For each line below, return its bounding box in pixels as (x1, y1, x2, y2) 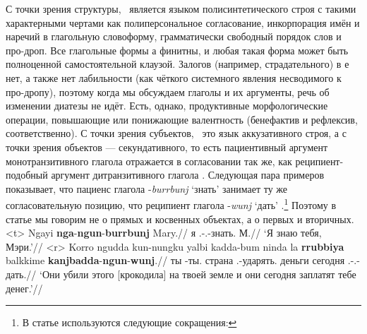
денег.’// (6, 280, 43, 295)
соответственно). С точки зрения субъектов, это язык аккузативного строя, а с (6, 126, 347, 141)
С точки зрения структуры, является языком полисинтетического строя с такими (6, 1, 356, 16)
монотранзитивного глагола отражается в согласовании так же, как (6, 153, 292, 168)
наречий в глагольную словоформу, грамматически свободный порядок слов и (6, 29, 342, 44)
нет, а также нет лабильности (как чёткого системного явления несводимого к (6, 70, 342, 85)
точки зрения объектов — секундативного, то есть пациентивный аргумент (6, 139, 328, 154)
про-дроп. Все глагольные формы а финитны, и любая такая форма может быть (6, 42, 349, 57)
